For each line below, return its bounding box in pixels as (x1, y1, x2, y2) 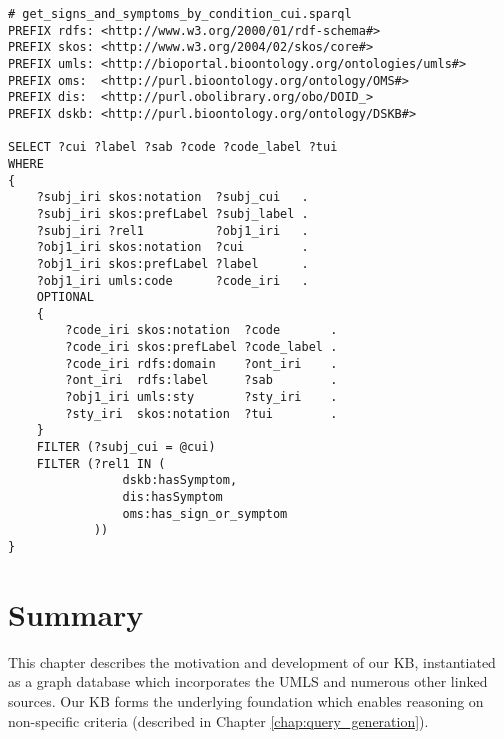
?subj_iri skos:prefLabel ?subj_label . (36, 206, 309, 221)
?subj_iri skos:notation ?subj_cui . (36, 190, 309, 205)
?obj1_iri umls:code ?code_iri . (36, 273, 309, 288)
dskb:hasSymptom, (122, 473, 238, 488)
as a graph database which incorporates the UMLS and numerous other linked (8, 671, 488, 692)
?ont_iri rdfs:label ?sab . (65, 373, 338, 388)
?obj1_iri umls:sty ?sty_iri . (65, 390, 338, 405)
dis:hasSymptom (122, 490, 223, 505)
